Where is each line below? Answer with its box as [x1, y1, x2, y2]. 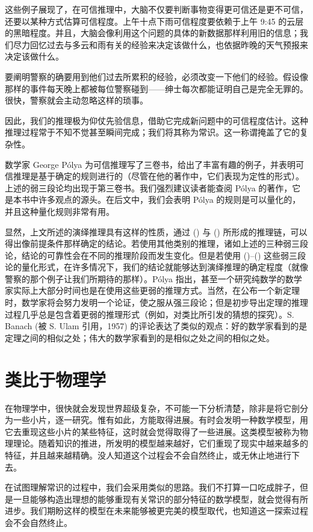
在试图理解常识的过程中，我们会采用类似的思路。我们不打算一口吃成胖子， [5, 481, 300, 493]
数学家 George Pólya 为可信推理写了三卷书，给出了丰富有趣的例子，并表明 [5, 158, 296, 170]
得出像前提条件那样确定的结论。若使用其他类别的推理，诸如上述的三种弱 [5, 237, 291, 250]
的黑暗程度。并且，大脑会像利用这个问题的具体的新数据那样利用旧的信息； [5, 26, 300, 39]
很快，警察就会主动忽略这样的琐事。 [5, 94, 148, 107]
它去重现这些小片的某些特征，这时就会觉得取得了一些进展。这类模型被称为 [5, 425, 300, 438]
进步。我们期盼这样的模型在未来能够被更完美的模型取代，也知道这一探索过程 [5, 504, 308, 517]
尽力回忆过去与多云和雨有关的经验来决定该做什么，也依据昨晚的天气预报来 [13, 38, 308, 51]
